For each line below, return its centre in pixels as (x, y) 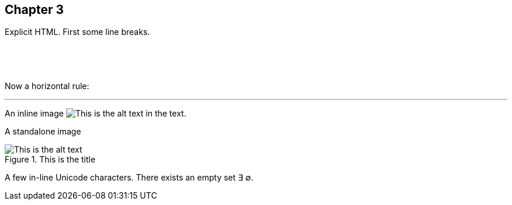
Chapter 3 (34, 10)
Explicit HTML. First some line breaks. (77, 32)
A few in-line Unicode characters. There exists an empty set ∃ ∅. (129, 178)
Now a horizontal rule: (47, 86)
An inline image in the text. (96, 114)
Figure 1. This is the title (50, 160)
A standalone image (43, 132)
